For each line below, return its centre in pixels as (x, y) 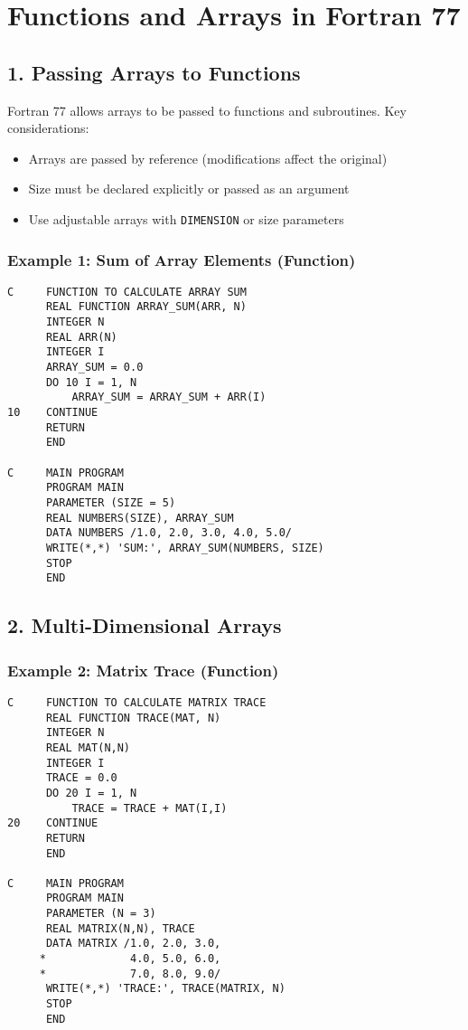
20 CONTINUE (53, 823)
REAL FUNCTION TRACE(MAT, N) (133, 718)
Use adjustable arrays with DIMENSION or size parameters (186, 218)
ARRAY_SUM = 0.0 (94, 368)
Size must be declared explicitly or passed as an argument (189, 189)
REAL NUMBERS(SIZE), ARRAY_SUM (140, 518)
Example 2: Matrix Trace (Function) (143, 670)
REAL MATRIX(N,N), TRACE (120, 928)
